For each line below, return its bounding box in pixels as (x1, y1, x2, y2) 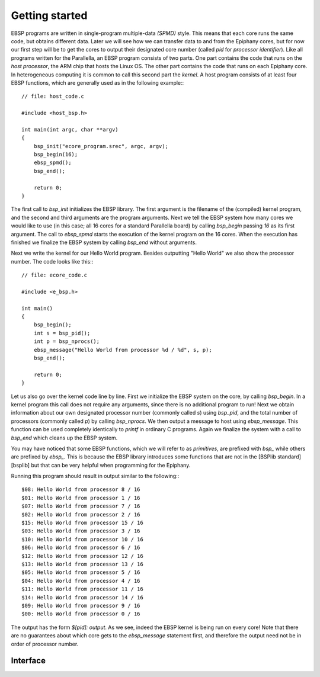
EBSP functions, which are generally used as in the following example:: (11, 79, 184, 86)
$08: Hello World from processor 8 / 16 (21, 486, 140, 493)
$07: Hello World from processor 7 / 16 (21, 503, 140, 509)
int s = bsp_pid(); (33, 329, 91, 336)
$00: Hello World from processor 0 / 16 (21, 611, 140, 617)
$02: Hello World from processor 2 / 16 (21, 511, 140, 518)
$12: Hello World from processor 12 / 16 (21, 553, 143, 559)
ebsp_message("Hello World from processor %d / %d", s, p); (33, 346, 213, 353)
